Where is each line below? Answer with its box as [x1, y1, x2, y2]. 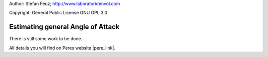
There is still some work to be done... [9, 36, 85, 42]
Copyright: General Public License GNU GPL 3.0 [9, 10, 108, 16]
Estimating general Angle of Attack [9, 23, 120, 31]
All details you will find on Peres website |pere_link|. [9, 45, 116, 51]
